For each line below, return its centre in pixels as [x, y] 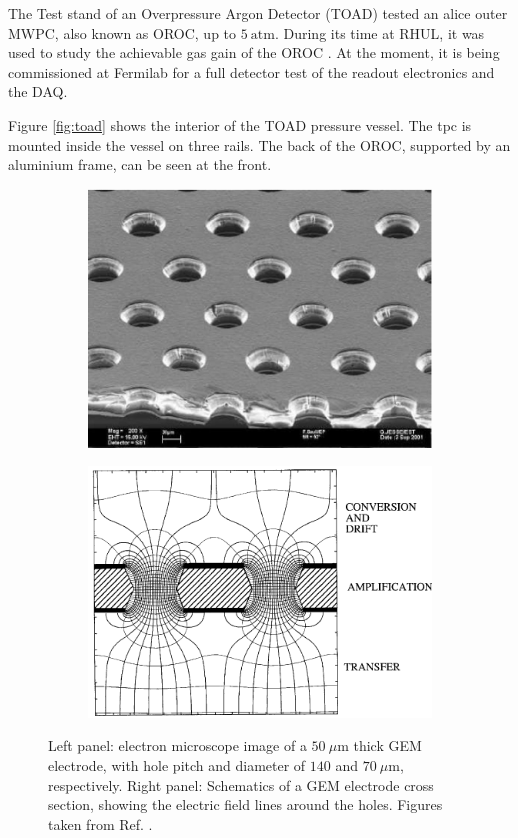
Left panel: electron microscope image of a [177, 745]
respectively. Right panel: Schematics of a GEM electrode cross [241, 784]
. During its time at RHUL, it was [379, 32]
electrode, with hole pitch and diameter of [177, 765]
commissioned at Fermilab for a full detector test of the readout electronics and [251, 71]
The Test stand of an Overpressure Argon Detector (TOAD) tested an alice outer [258, 13]
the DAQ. [38, 91]
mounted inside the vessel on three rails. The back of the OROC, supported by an [259, 144]
